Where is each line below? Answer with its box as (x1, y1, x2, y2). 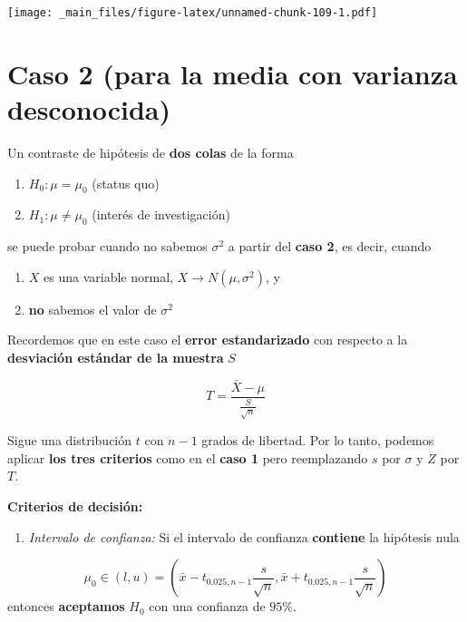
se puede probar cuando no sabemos (7, 237, 208, 256)
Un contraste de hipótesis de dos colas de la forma (7, 142, 294, 161)
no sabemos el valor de (28, 299, 157, 318)
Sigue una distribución (7, 431, 132, 450)
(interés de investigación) (92, 205, 230, 224)
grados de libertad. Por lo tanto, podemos (201, 431, 434, 450)
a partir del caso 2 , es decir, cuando (228, 237, 432, 256)
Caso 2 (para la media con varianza (7, 54, 458, 92)
